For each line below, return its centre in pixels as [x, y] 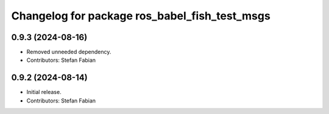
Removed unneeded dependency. [69, 52]
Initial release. [44, 92]
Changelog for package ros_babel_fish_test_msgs [141, 16]
